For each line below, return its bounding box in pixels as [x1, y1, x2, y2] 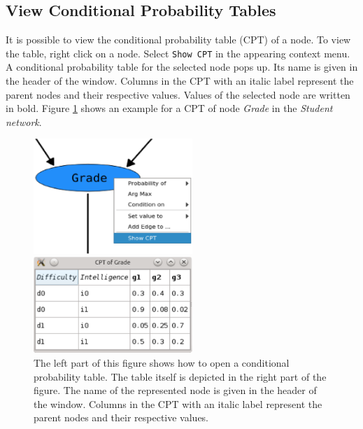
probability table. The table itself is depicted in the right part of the [34, 369, 327, 384]
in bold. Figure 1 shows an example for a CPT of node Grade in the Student [6, 101, 333, 115]
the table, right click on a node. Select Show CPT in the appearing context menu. [6, 45, 350, 60]
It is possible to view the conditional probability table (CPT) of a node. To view [6, 32, 351, 47]
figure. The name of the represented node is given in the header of [34, 383, 317, 398]
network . [6, 114, 42, 129]
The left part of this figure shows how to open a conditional [34, 355, 290, 370]
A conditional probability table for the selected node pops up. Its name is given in [6, 59, 358, 74]
